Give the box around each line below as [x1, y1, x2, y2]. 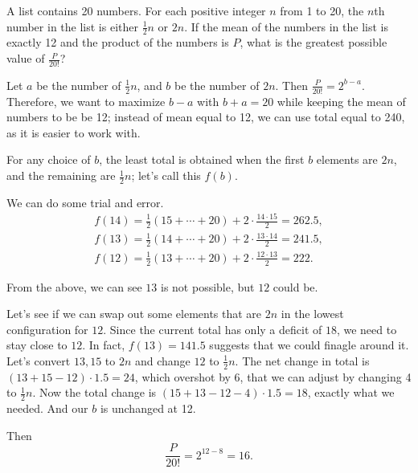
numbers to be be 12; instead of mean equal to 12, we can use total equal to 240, [6, 108, 405, 125]
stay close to [6, 336, 68, 353]
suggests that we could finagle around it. [209, 336, 409, 353]
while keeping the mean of [277, 92, 406, 109]
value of [6, 50, 45, 67]
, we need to [336, 320, 397, 337]
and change [134, 352, 191, 369]
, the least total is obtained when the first [99, 151, 305, 168]
